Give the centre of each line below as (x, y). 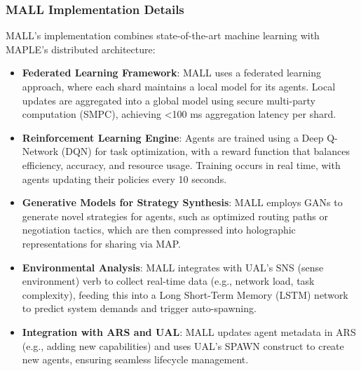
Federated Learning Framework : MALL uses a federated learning (171, 73)
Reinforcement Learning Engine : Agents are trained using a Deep (173, 137)
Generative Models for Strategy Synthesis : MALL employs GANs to (182, 202)
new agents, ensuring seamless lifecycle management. (135, 359)
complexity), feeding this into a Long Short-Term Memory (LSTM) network (185, 294)
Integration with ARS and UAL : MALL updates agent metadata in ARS (189, 331)
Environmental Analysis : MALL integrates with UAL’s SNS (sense (173, 267)
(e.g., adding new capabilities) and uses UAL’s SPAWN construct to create (183, 345)
